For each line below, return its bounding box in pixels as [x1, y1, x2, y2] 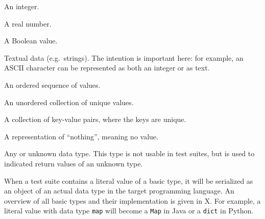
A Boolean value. [4, 35, 58, 46]
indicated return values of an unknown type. [4, 158, 143, 168]
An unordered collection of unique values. [4, 96, 134, 107]
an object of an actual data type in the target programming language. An [4, 185, 234, 196]
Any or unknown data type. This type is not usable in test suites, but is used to [4, 148, 255, 159]
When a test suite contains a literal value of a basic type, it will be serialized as [4, 175, 253, 186]
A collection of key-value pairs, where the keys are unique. [4, 114, 186, 125]
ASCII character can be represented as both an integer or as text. [4, 62, 210, 73]
